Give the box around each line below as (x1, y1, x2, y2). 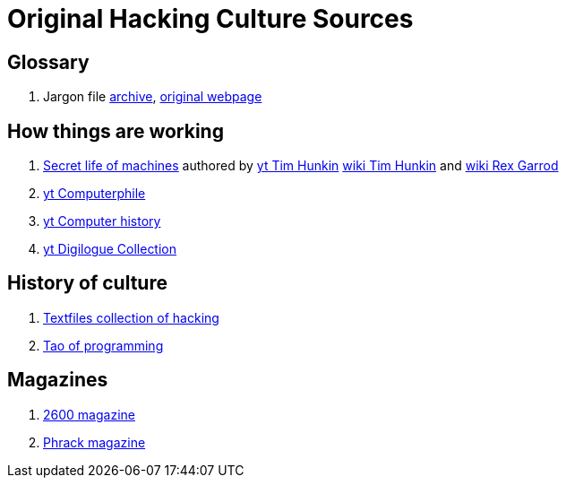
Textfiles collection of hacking (43, 309, 219, 325)
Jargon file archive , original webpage (43, 89, 262, 105)
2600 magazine (43, 406, 135, 422)
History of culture (7, 272, 167, 295)
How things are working (7, 119, 224, 143)
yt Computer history (43, 213, 161, 230)
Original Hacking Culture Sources (7, 4, 414, 34)
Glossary (7, 50, 90, 74)
